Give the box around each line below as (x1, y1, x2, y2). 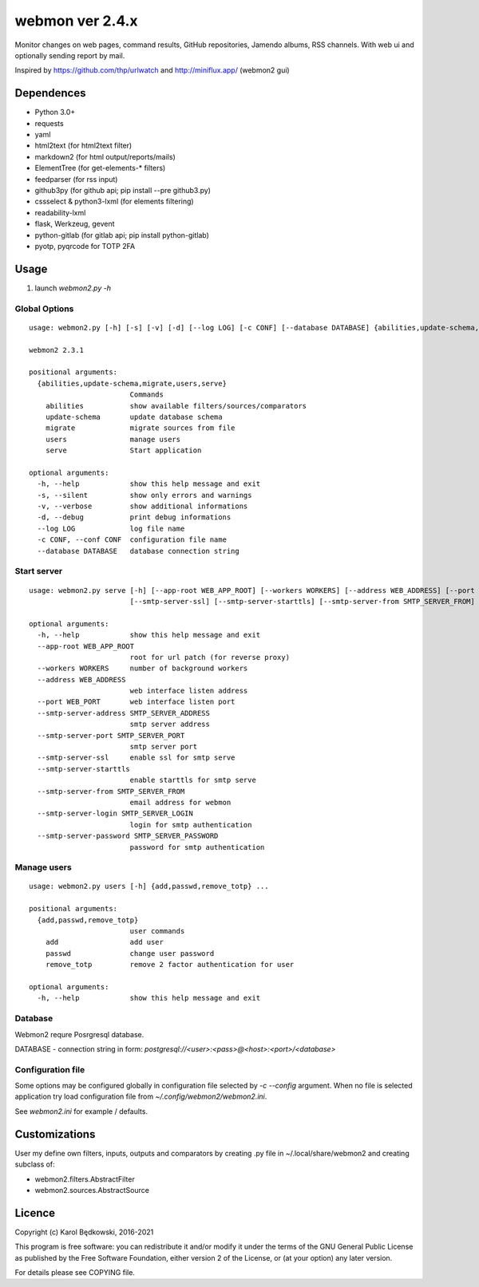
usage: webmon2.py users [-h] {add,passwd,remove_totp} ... (29, 882, 269, 891)
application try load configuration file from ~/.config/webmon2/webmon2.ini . (14, 1092, 267, 1101)
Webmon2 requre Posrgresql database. (14, 1029, 144, 1039)
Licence (14, 1206, 56, 1220)
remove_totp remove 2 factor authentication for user (45, 960, 295, 969)
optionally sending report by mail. (14, 50, 125, 60)
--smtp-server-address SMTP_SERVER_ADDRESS (37, 709, 211, 717)
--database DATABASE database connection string (37, 547, 239, 555)
